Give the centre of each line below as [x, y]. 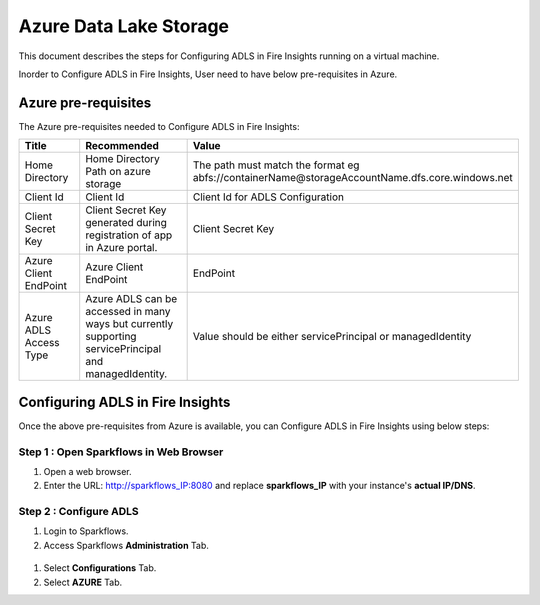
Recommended [122, 146]
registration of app [129, 235]
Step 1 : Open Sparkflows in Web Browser [121, 452]
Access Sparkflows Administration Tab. [126, 545]
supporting [111, 337]
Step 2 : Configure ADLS [78, 512]
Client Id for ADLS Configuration [268, 197]
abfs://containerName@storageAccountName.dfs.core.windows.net [353, 178]
